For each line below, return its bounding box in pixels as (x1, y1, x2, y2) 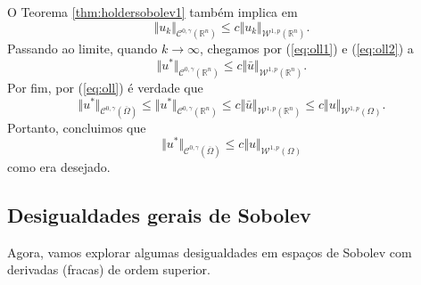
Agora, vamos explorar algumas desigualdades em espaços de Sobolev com (7, 242, 412, 261)
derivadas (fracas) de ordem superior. (7, 260, 210, 279)
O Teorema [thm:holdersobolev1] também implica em (7, 3, 298, 20)
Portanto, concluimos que (7, 118, 146, 136)
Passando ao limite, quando (7, 39, 158, 58)
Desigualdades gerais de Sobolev (7, 201, 311, 229)
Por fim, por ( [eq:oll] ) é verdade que (7, 77, 203, 96)
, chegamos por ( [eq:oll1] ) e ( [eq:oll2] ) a (200, 39, 414, 58)
